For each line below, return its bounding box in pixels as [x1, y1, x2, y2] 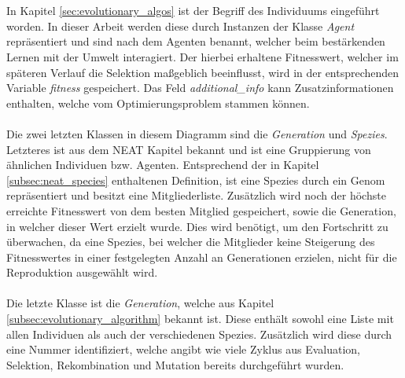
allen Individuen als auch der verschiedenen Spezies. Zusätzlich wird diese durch [6, 325, 392, 342]
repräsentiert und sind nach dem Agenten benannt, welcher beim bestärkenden [6, 33, 385, 50]
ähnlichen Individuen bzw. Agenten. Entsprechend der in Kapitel [6, 156, 319, 173]
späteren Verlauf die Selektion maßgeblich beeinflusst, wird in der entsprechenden [6, 64, 399, 80]
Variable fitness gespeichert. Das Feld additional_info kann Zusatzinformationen [6, 79, 394, 96]
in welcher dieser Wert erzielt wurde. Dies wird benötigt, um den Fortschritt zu [6, 218, 388, 234]
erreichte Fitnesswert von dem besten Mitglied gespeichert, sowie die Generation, [6, 202, 396, 218]
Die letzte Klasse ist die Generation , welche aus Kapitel [6, 295, 274, 311]
